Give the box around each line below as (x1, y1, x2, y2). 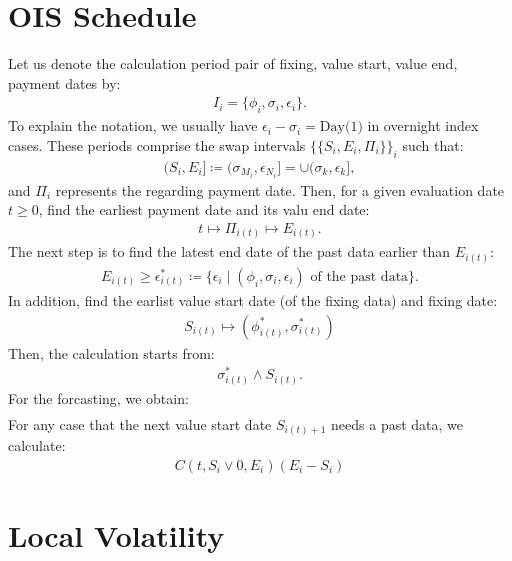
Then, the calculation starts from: (8, 342, 215, 363)
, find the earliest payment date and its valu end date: (38, 199, 370, 220)
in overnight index (367, 115, 479, 136)
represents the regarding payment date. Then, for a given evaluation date (55, 179, 505, 200)
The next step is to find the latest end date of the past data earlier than (8, 241, 451, 262)
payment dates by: (8, 72, 121, 93)
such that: (402, 134, 464, 155)
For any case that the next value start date (8, 413, 272, 434)
